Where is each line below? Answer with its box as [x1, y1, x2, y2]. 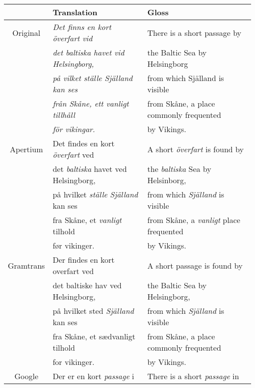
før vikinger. [52, 240, 95, 251]
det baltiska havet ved [52, 163, 127, 174]
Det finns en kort [52, 21, 111, 32]
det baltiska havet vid [52, 47, 125, 58]
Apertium [9, 143, 43, 155]
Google [14, 370, 38, 382]
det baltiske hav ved [52, 279, 122, 291]
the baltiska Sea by [147, 163, 211, 174]
